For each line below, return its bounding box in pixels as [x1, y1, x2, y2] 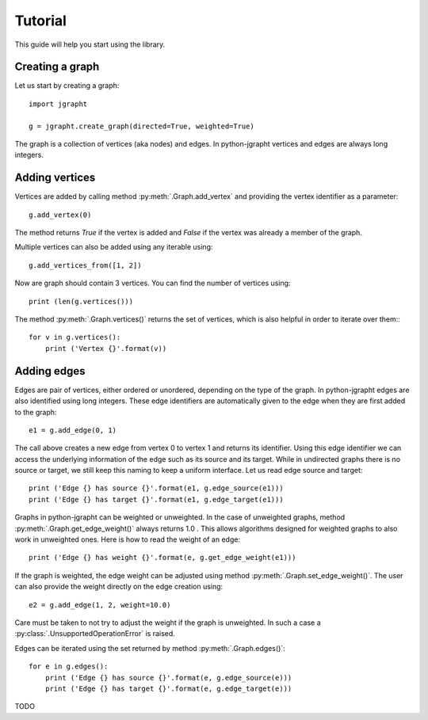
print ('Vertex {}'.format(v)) [44, 344, 167, 352]
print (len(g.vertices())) [29, 297, 134, 306]
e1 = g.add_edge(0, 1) [29, 425, 117, 435]
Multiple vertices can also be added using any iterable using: [14, 242, 213, 252]
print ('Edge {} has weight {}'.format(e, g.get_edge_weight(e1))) [29, 553, 296, 562]
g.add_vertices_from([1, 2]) [29, 261, 142, 269]
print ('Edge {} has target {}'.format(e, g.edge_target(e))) [44, 684, 292, 693]
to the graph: [14, 407, 57, 417]
